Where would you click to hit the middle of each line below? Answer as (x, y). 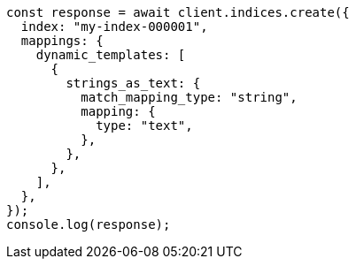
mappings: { (62, 41)
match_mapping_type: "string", (189, 97)
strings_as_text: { (133, 83)
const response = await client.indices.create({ (178, 12)
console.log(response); (89, 224)
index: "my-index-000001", (114, 27)
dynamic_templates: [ (111, 55)
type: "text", (144, 125)
